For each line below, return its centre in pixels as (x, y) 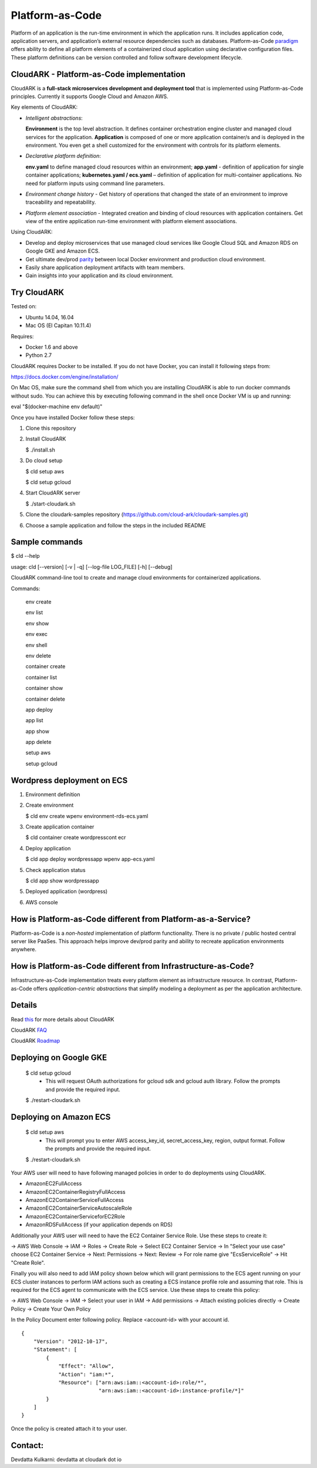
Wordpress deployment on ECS (69, 780)
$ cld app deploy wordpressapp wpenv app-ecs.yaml (90, 859)
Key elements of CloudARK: (44, 107)
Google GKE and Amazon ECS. (63, 251)
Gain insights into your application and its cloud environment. (100, 275)
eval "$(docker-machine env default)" (57, 407)
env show (37, 623)
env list (34, 612)
